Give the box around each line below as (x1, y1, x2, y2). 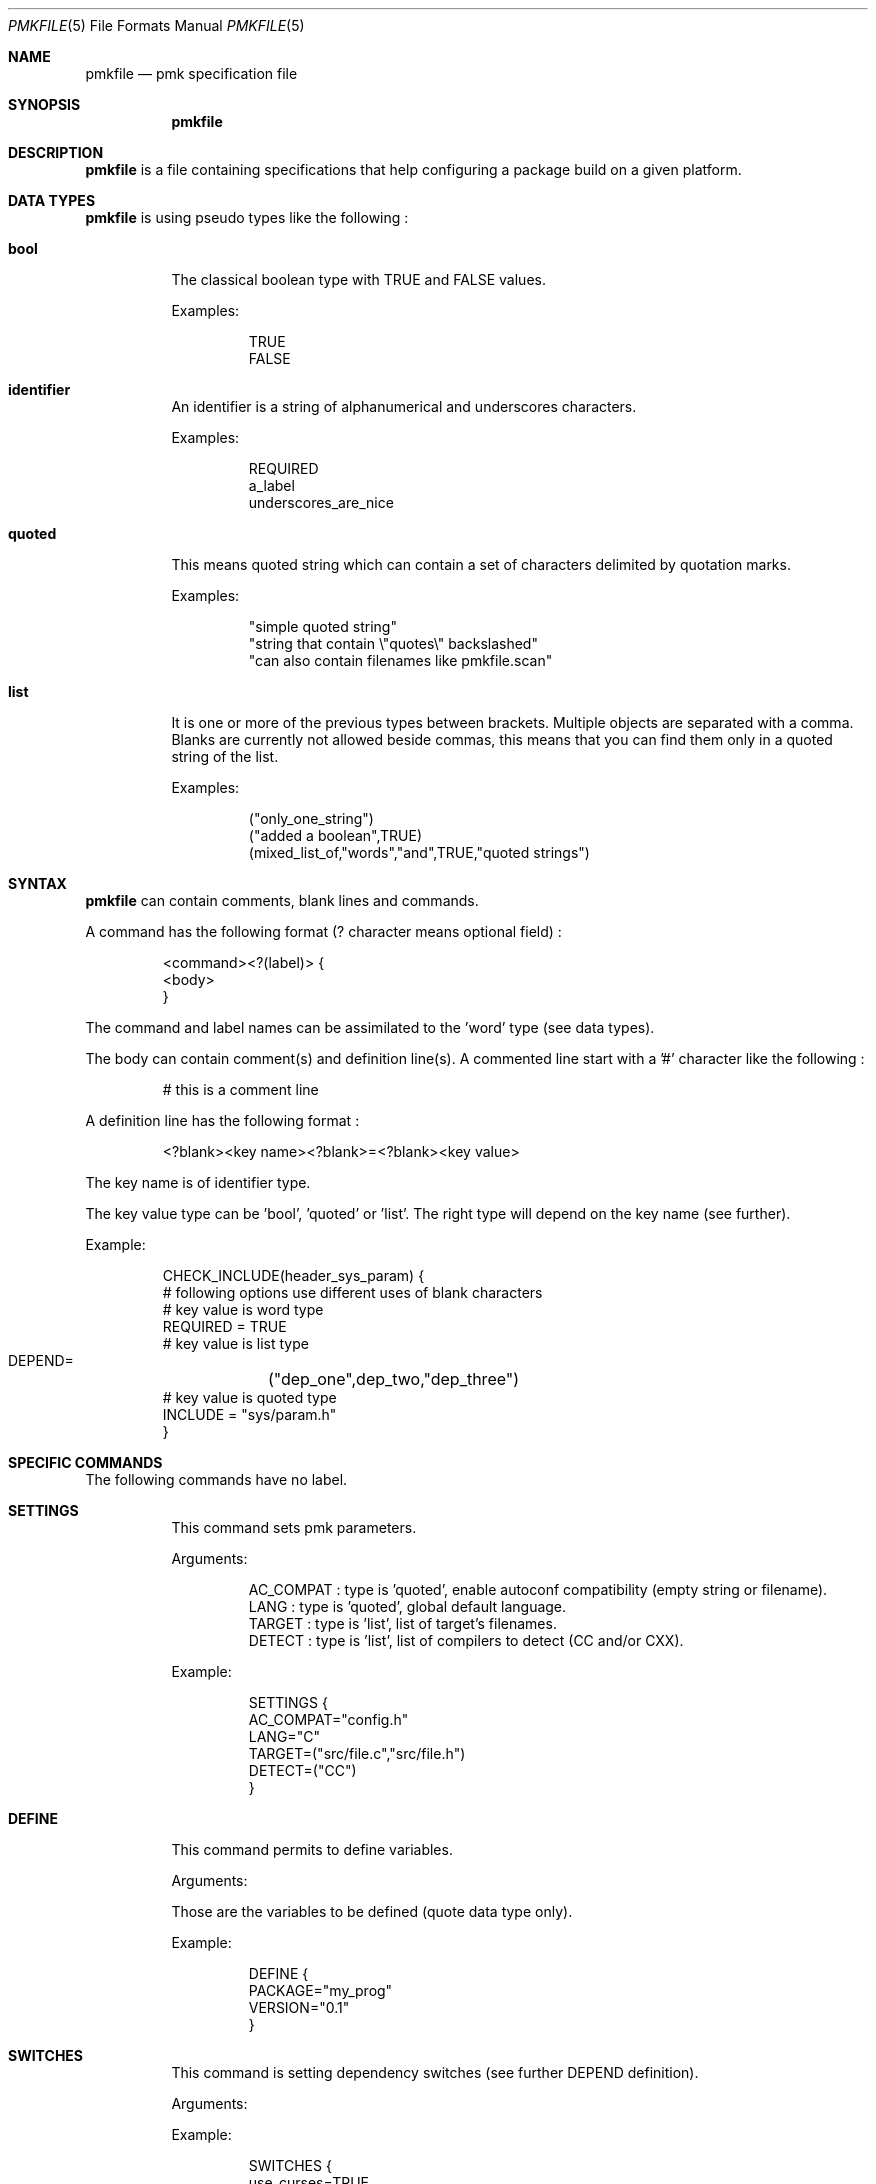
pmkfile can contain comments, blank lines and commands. (85, 892, 479, 909)
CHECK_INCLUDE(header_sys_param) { (162, 1267, 425, 1284)
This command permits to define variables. (171, 1841, 453, 1858)
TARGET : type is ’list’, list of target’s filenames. (248, 1615, 557, 1632)
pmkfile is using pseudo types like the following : (85, 209, 409, 226)
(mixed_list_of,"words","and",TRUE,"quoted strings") (248, 844, 590, 861)
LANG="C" (248, 1728, 320, 1745)
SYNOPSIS (8, 96, 81, 113)
